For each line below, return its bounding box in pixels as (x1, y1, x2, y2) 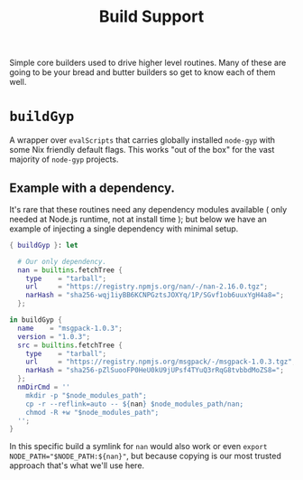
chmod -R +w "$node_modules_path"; (25, 408, 160, 417)
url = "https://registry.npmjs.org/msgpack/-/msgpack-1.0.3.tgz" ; (25, 357, 297, 367)
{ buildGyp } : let (9, 240, 78, 249)
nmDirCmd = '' (17, 382, 70, 392)
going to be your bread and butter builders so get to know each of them (9, 67, 276, 78)
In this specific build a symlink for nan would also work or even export (9, 441, 268, 452)
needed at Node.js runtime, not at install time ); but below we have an (9, 213, 268, 224)
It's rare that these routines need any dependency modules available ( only (9, 203, 288, 214)
